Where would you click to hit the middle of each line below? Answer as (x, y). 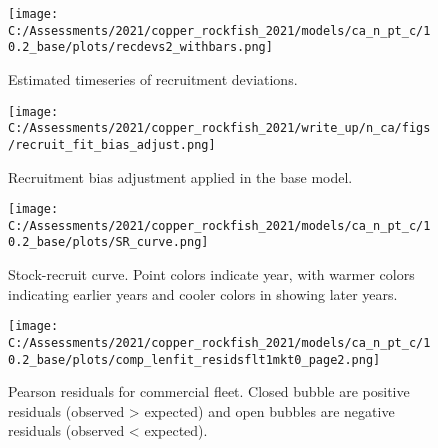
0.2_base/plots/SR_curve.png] (108, 242)
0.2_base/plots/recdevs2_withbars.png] (140, 47)
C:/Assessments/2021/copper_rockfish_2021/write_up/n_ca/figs (219, 128)
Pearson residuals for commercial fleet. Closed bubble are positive (209, 391)
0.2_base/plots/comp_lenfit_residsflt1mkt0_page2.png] (194, 359)
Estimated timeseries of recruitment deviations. (153, 78)
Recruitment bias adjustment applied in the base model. (180, 176)
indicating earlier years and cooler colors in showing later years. (203, 293)
